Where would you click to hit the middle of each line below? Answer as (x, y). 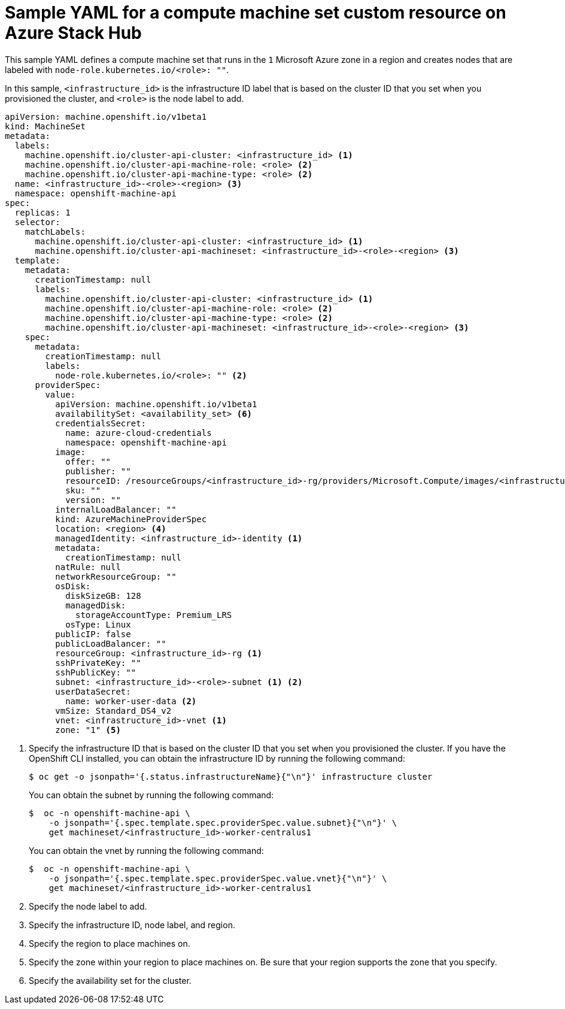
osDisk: (73, 586)
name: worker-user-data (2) (131, 701)
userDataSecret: (93, 691)
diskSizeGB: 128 (103, 596)
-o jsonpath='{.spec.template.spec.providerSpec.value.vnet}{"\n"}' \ (218, 878)
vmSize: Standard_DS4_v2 (113, 710)
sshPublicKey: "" (96, 672)
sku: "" (83, 490)
